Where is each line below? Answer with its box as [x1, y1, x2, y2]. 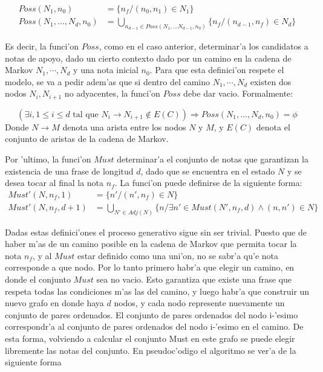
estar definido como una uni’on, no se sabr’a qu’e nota [77, 249, 279, 261]
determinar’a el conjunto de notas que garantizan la [117, 152, 308, 165]
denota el [256, 120, 290, 133]
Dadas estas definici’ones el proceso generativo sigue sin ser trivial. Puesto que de [5, 225, 307, 238]
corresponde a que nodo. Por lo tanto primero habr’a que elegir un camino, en [5, 261, 295, 274]
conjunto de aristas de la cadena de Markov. [5, 132, 169, 145]
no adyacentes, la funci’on [64, 87, 160, 100]
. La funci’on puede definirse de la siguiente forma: [114, 176, 302, 189]
